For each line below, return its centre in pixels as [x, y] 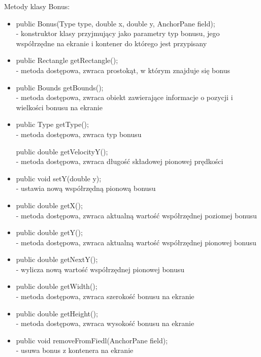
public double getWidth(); [57, 286]
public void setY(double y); [59, 178]
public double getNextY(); [57, 259]
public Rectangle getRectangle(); [67, 60]
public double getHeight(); [57, 313]
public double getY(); [49, 232]
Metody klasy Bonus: [37, 6]
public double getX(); [49, 205]
